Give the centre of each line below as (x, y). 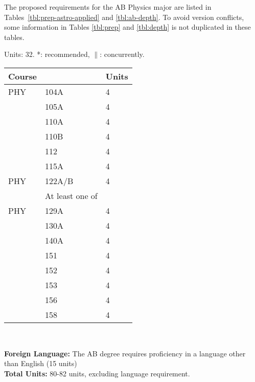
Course (23, 76)
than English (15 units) (41, 363)
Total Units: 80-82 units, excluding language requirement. (97, 373)
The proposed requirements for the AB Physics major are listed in (108, 7)
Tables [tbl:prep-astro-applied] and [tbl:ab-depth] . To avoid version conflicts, (124, 17)
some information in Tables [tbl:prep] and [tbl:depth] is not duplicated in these (127, 27)
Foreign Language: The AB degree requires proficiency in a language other (125, 353)
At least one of (71, 195)
